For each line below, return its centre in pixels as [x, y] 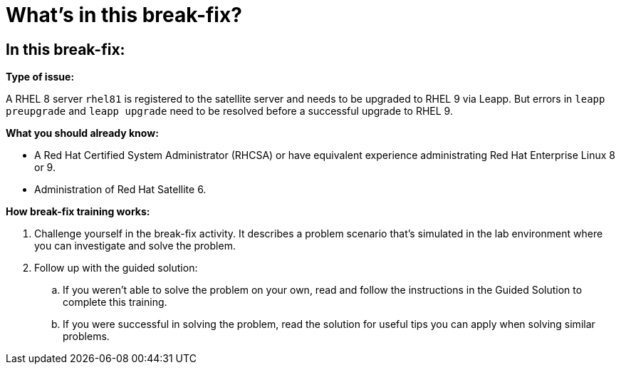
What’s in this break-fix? [124, 15]
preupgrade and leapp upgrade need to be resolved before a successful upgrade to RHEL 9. [229, 111]
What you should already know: [82, 133]
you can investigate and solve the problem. [135, 246]
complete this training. [115, 302]
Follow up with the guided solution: [116, 268]
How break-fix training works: [78, 212]
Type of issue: [40, 77]
